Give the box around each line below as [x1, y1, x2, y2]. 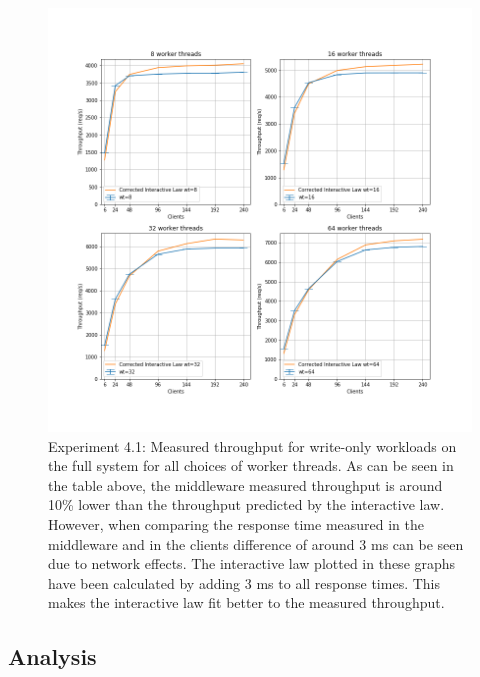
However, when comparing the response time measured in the [48, 513, 425, 534]
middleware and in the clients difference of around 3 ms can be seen [48, 533, 464, 554]
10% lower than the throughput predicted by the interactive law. [48, 494, 445, 515]
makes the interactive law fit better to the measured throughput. [48, 592, 445, 613]
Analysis [8, 641, 97, 672]
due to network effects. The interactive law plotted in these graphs [48, 553, 456, 574]
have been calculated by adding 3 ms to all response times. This [48, 572, 440, 593]
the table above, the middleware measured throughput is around [48, 474, 443, 495]
